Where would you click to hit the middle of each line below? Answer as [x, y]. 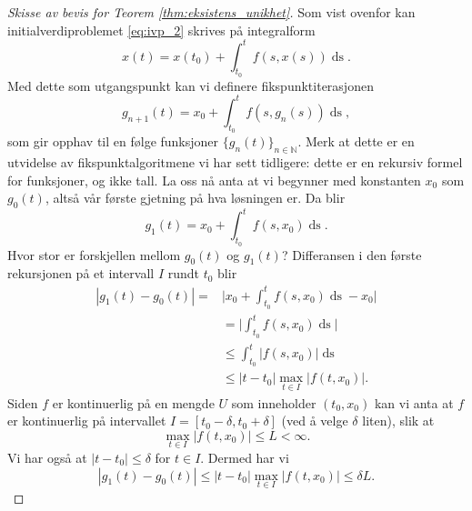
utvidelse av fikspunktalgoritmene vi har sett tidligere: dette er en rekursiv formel [235, 161]
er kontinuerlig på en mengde [133, 402]
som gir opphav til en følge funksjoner [113, 141]
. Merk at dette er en [356, 141]
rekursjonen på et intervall [81, 273]
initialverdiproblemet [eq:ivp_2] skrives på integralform [161, 30]
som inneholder [274, 402]
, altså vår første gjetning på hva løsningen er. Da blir [195, 198]
